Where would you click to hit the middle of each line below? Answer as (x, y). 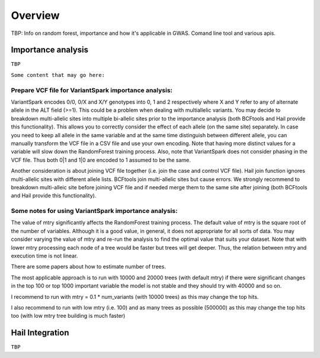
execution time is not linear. (44, 256)
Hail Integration (40, 333)
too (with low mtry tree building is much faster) (68, 316)
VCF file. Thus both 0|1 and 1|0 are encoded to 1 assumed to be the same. (101, 160)
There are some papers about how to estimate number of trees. (88, 267)
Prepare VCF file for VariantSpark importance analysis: (92, 90)
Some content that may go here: (58, 75)
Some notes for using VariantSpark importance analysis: (94, 211)
